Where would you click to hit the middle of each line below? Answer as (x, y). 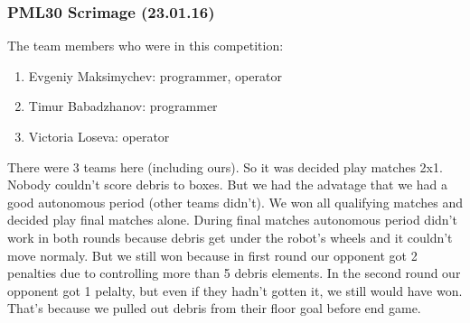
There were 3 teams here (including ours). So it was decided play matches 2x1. (225, 166)
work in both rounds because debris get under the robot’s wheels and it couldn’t (230, 237)
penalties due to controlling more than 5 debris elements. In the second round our (234, 273)
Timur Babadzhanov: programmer (123, 106)
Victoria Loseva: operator (99, 136)
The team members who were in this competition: (146, 46)
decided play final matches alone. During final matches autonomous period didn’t (232, 220)
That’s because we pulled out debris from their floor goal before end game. (214, 308)
